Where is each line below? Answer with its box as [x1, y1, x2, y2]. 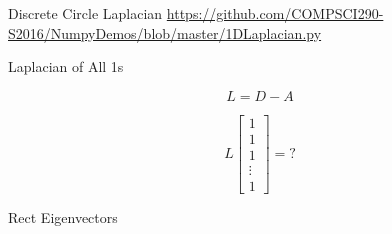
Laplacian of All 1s [8, 56, 124, 77]
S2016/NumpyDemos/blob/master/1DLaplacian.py [8, 22, 322, 43]
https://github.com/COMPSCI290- [166, 3, 384, 23]
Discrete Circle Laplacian [8, 3, 163, 23]
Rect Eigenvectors [8, 206, 118, 227]
